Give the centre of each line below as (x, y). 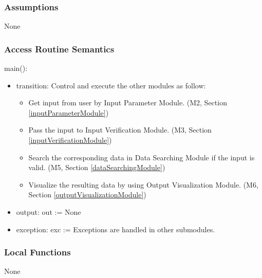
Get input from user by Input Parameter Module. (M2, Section (128, 103)
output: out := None (49, 211)
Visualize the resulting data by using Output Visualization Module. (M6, (143, 184)
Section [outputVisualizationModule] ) (87, 194)
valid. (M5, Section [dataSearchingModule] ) (97, 167)
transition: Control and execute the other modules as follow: (111, 85)
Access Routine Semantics (59, 49)
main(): (16, 68)
